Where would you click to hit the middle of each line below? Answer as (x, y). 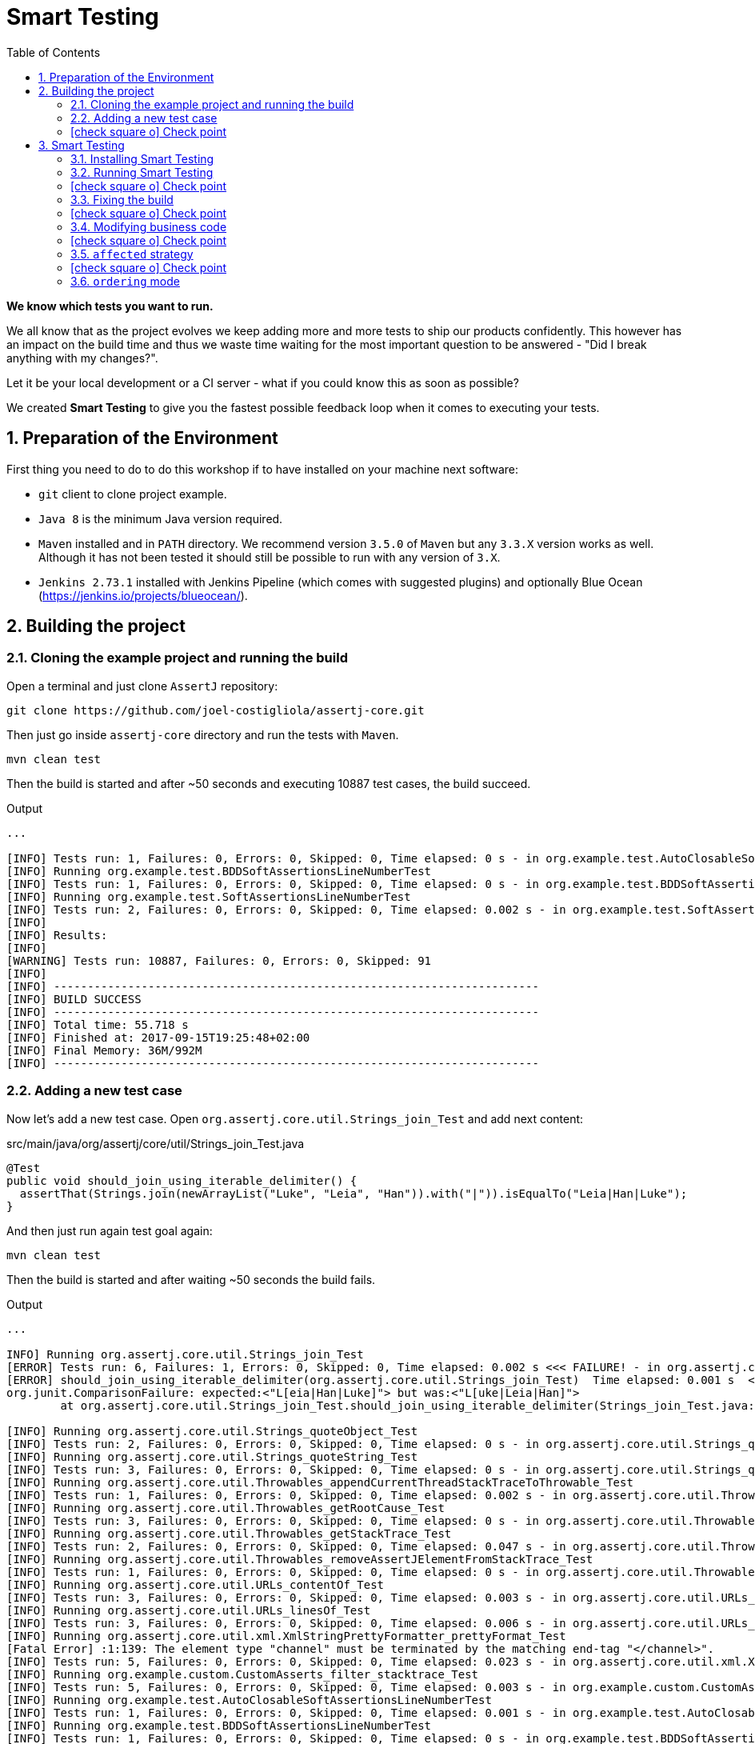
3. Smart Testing (82, 145)
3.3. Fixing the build (122, 199)
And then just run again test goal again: (110, 1230)
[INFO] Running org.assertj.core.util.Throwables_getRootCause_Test (226, 1508)
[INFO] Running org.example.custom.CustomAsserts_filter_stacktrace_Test (243, 1674)
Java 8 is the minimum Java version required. (161, 518)
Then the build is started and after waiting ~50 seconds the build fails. (191, 1279)
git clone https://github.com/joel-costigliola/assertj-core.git (216, 710)
